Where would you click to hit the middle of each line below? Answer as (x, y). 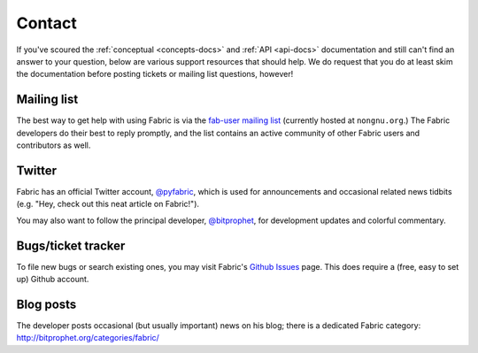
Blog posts (46, 304)
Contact (46, 23)
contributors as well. (54, 145)
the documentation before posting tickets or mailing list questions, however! (155, 74)
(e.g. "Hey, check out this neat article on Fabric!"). (108, 204)
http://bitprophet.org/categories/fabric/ (88, 338)
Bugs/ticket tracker (71, 246)
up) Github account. (53, 279)
